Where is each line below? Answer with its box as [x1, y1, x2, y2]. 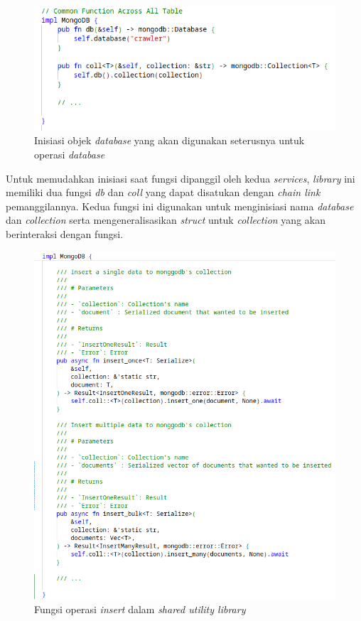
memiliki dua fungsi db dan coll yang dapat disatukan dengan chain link [6, 185, 320, 200]
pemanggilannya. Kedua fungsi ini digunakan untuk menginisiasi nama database [6, 198, 354, 213]
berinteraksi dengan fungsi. [6, 226, 124, 241]
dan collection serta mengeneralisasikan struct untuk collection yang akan [6, 212, 325, 227]
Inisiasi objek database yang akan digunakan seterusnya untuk [34, 133, 305, 148]
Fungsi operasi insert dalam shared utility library [34, 601, 246, 616]
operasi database [34, 147, 105, 161]
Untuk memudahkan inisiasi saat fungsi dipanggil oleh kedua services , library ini [6, 171, 355, 185]
